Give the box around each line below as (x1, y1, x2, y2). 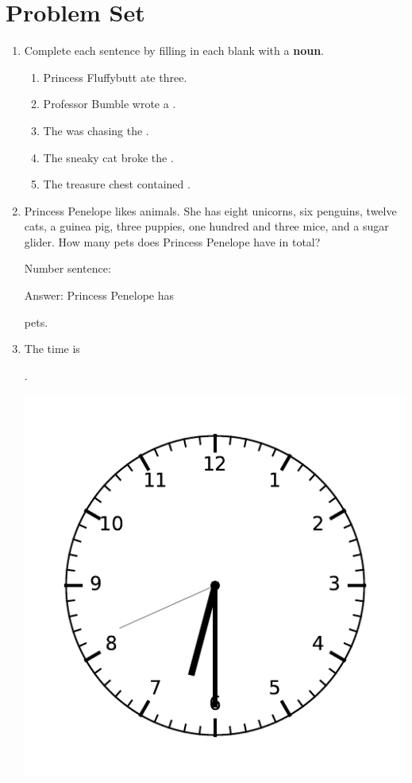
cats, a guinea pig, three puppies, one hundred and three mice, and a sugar (24, 218, 389, 235)
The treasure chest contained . (43, 176, 191, 192)
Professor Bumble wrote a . (43, 95, 176, 112)
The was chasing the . (43, 122, 149, 138)
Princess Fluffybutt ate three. (43, 68, 187, 85)
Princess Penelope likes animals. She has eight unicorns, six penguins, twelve (24, 202, 397, 219)
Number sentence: (24, 260, 111, 277)
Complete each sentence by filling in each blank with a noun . (24, 42, 324, 59)
